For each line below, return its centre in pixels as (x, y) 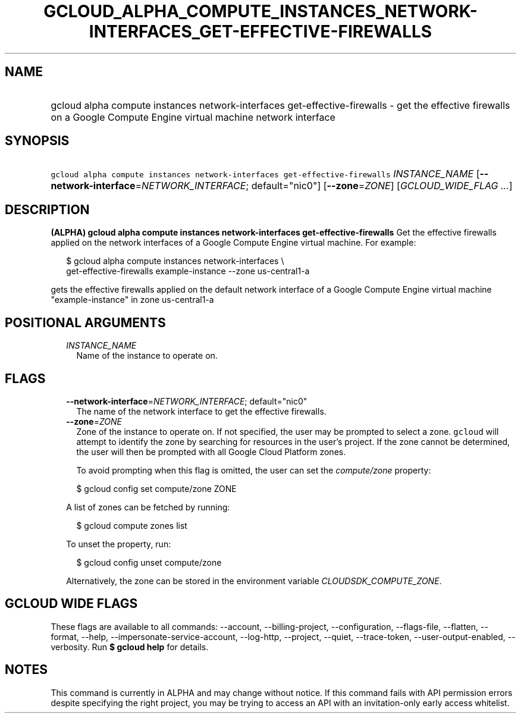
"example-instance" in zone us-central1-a (132, 300)
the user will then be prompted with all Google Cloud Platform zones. (211, 452)
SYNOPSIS (37, 141)
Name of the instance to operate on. (147, 356)
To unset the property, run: (119, 544)
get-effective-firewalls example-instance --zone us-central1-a (188, 271)
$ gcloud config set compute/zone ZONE (156, 488)
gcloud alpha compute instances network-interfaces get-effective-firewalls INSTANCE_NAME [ (265, 174)
